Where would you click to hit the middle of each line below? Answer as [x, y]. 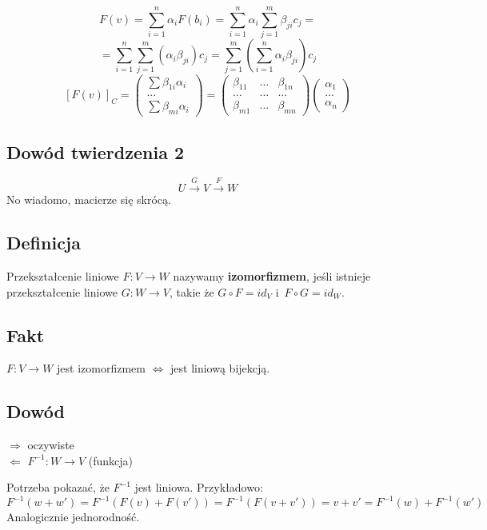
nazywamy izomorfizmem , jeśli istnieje [272, 276]
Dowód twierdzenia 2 [95, 151]
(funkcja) [110, 460]
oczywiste [51, 445]
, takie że [192, 291]
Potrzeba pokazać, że [58, 487]
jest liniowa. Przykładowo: [199, 487]
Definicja [44, 243]
